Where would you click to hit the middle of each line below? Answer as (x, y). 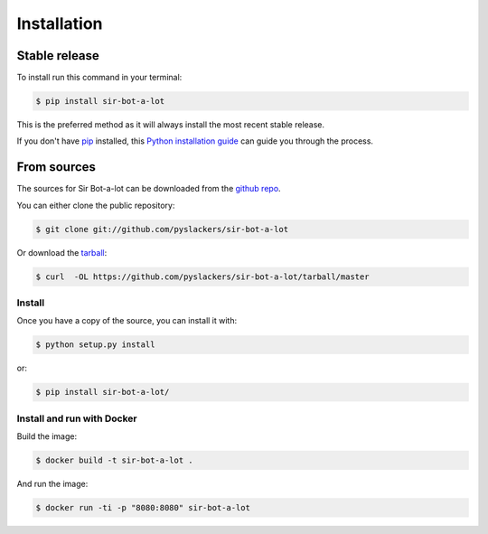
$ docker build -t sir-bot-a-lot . (114, 460)
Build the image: (47, 436)
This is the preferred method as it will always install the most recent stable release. (171, 125)
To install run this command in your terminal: (99, 78)
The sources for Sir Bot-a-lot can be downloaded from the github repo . (149, 189)
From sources (56, 167)
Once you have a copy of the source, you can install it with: (127, 321)
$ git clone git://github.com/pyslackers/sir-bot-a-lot (162, 229)
